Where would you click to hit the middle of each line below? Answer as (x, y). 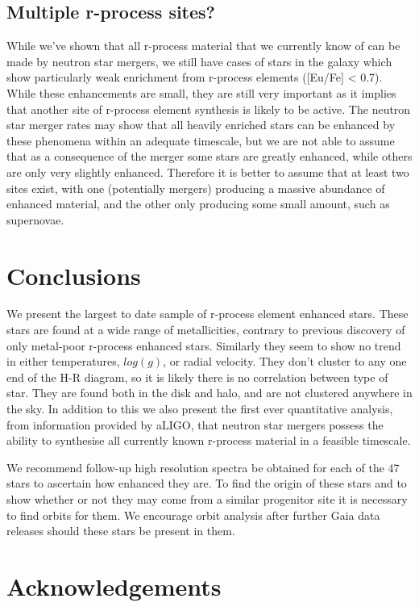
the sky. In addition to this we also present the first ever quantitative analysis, (200, 409)
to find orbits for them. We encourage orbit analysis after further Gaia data (193, 515)
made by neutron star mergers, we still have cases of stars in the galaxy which (199, 61)
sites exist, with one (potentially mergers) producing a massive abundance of (196, 188)
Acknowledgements (114, 586)
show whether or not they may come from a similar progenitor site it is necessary (207, 498)
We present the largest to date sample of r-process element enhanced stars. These (207, 314)
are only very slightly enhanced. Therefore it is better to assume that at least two (208, 172)
